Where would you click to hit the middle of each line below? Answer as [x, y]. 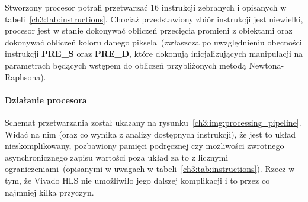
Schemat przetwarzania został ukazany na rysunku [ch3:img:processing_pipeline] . [153, 122]
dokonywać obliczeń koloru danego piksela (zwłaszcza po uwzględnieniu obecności [153, 42]
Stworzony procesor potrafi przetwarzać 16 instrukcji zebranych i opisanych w [146, 7]
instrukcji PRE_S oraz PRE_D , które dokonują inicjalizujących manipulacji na [154, 53]
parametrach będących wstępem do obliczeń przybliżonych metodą [126, 65]
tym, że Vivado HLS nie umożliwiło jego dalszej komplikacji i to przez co [137, 180]
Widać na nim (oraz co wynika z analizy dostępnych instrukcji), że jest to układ [150, 134]
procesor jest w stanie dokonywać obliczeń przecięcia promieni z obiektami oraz [149, 30]
